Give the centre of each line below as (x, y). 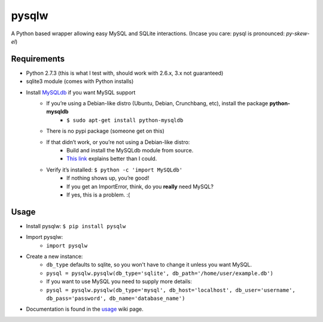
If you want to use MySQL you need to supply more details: (119, 281)
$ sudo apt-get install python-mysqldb (125, 120)
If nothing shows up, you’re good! (108, 178)
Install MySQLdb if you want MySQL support (81, 92)
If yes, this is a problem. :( (98, 195)
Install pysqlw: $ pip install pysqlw (76, 226)
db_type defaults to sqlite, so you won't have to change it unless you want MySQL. (149, 265)
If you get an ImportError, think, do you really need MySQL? (140, 186)
